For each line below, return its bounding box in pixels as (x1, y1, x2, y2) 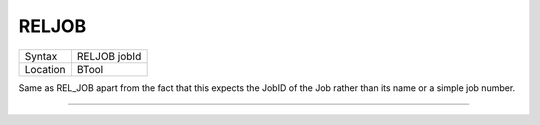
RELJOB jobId (76, 49, 142, 63)
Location (24, 62, 66, 76)
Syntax (24, 49, 58, 63)
